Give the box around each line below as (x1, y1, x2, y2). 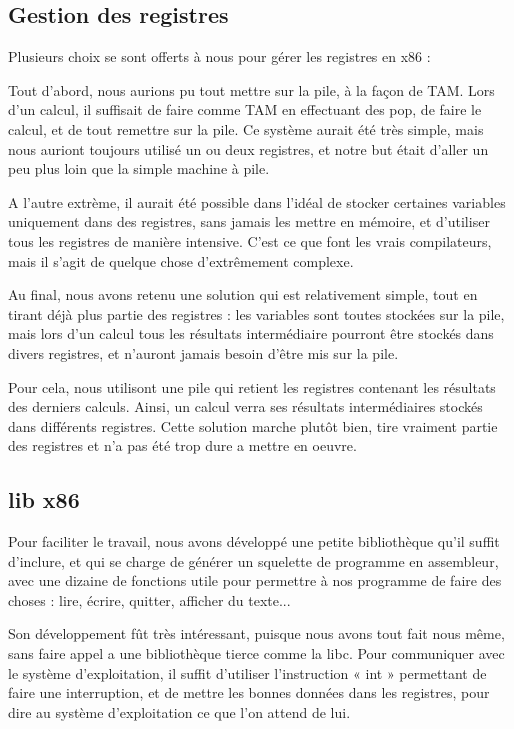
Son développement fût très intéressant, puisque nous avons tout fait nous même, (8, 623, 505, 644)
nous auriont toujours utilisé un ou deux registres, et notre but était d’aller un (8, 138, 489, 159)
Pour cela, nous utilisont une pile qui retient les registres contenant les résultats (8, 376, 496, 397)
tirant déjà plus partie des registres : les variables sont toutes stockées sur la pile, (8, 303, 505, 324)
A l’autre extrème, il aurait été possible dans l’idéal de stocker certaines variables (8, 191, 506, 212)
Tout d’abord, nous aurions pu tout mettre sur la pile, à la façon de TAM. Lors (8, 79, 495, 100)
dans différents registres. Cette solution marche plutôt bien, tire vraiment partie (8, 415, 498, 436)
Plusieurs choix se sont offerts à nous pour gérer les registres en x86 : (8, 46, 431, 67)
